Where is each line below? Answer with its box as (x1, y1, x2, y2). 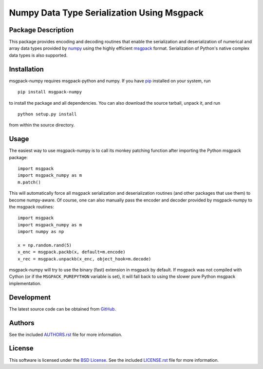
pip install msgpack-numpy (18, 89, 82, 95)
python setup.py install (18, 111, 77, 117)
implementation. (9, 280, 41, 286)
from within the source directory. (9, 122, 75, 128)
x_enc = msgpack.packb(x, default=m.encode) (18, 249, 126, 255)
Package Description (9, 26, 74, 34)
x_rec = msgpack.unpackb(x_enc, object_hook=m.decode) (18, 256, 151, 261)
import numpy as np (18, 229, 64, 235)
